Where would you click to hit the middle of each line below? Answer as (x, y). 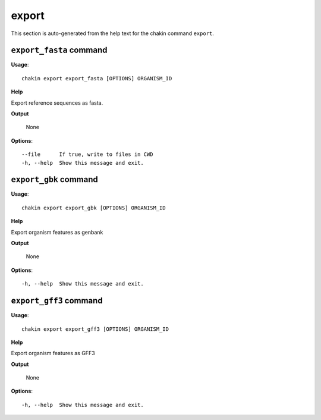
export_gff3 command (57, 301)
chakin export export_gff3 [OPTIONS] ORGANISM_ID (95, 329)
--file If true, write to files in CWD (88, 154)
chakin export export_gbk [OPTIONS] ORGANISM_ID (94, 208)
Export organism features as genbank (57, 232)
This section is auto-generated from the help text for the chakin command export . (112, 33)
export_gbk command (54, 179)
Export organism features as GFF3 (53, 353)
